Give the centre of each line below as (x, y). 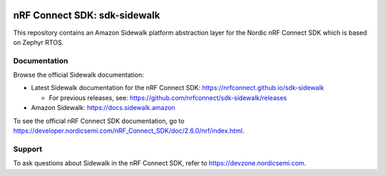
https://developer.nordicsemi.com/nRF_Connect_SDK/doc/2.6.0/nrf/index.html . (129, 131)
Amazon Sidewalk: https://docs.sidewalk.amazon (103, 108)
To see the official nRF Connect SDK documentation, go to (99, 121)
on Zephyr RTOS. (38, 42)
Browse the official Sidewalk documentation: (78, 75)
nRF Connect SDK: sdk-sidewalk (87, 15)
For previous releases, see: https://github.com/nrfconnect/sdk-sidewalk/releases (168, 98)
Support (28, 149)
